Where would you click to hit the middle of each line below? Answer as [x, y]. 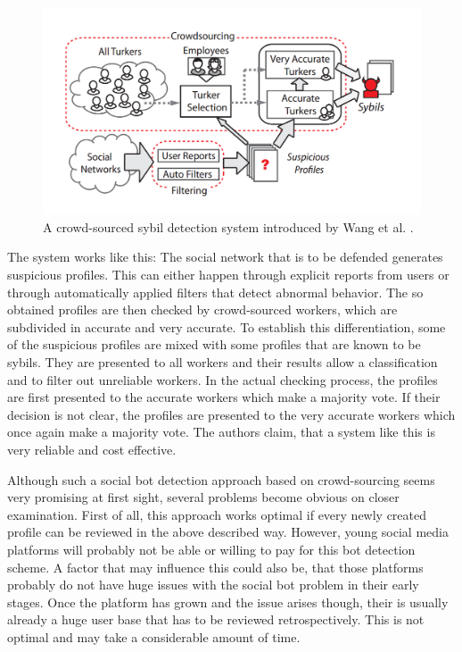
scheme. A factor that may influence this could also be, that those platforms [215, 567]
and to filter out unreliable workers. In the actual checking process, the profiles [223, 379]
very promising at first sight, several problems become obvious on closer [203, 497]
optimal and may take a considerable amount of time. [154, 636]
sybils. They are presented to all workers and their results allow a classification [223, 362]
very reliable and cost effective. [92, 449]
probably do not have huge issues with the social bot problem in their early [213, 585]
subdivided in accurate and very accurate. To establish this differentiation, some [227, 326]
